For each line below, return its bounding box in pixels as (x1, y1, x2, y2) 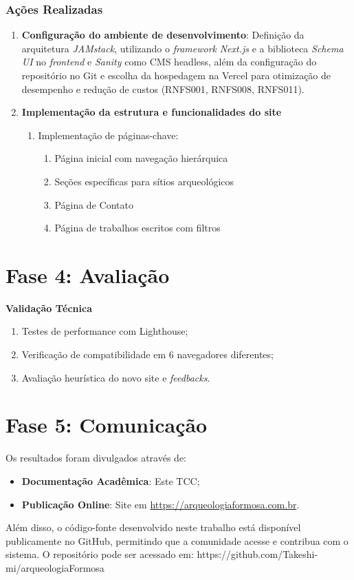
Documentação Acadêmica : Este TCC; (21, 473, 200, 488)
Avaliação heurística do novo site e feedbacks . (21, 370, 210, 384)
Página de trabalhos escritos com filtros (54, 220, 221, 235)
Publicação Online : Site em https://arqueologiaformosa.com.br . (21, 497, 300, 511)
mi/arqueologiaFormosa (5, 560, 104, 574)
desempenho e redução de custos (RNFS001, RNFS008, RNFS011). (21, 81, 305, 96)
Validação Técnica (5, 300, 92, 315)
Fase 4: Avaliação (5, 260, 170, 289)
